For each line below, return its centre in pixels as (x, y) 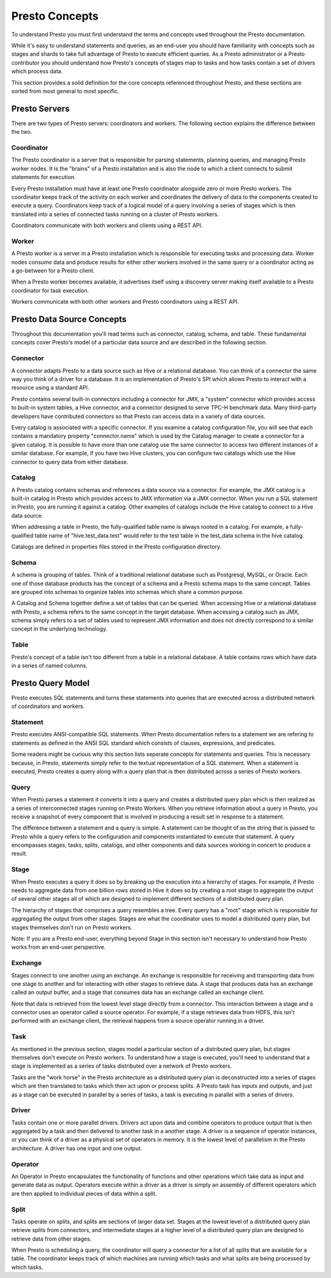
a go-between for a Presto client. (53, 271)
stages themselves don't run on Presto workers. (72, 927)
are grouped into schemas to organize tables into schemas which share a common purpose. (128, 591)
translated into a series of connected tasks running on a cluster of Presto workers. (115, 214)
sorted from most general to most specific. (65, 91)
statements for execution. (44, 177)
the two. (22, 132)
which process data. (37, 71)
